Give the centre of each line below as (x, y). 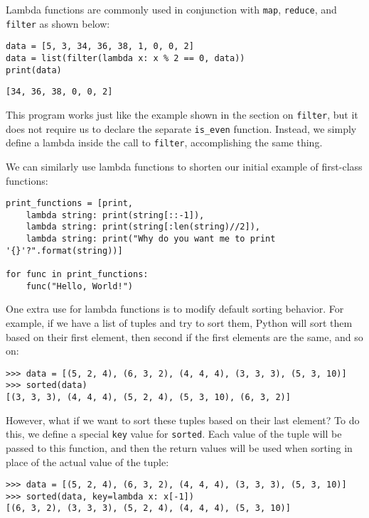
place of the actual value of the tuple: (87, 462)
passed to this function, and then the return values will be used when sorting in (179, 447)
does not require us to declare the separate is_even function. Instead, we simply (181, 128)
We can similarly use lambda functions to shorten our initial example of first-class (184, 166)
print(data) (34, 70)
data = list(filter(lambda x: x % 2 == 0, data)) (125, 58)
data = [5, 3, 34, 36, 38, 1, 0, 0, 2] (100, 47)
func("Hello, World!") (79, 286)
